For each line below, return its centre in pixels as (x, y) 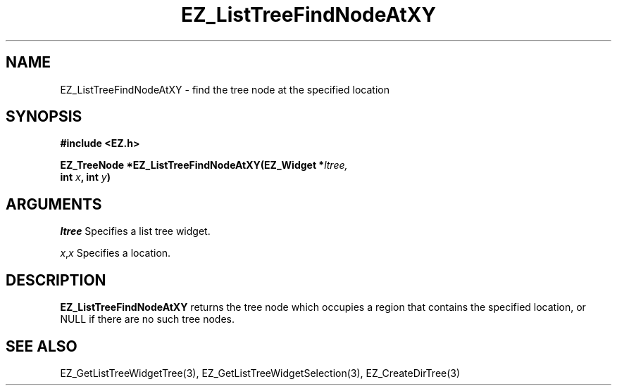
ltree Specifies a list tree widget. (135, 231)
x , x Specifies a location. (116, 253)
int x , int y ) (85, 177)
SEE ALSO (42, 346)
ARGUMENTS (54, 204)
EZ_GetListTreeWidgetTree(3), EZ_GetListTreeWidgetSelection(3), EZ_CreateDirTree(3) (260, 373)
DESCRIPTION (56, 280)
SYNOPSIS (44, 117)
